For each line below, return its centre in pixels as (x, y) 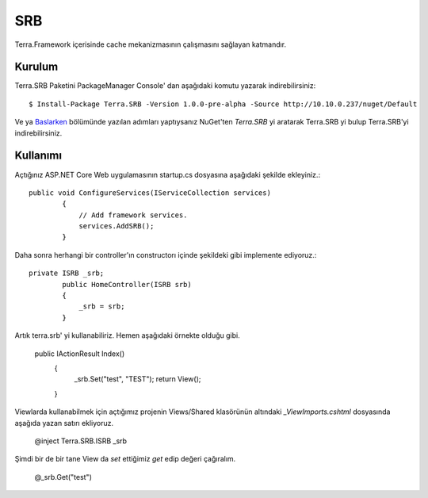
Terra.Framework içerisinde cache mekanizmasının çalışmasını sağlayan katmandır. (151, 44)
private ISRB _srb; (67, 273)
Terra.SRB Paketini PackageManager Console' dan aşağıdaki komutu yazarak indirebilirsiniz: (165, 86)
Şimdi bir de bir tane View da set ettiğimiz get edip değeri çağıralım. (125, 459)
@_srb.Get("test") (63, 477)
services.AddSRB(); (117, 226)
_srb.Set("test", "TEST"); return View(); (138, 379)
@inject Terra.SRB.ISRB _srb (80, 441)
